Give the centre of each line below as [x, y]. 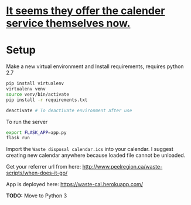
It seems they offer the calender [86, 11]
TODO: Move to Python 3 [37, 196]
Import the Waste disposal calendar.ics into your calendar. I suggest [90, 149]
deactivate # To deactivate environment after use [69, 110]
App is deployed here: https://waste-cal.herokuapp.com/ [75, 184]
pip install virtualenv [35, 83]
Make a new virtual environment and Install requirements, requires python [95, 66]
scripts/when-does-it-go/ [37, 173]
